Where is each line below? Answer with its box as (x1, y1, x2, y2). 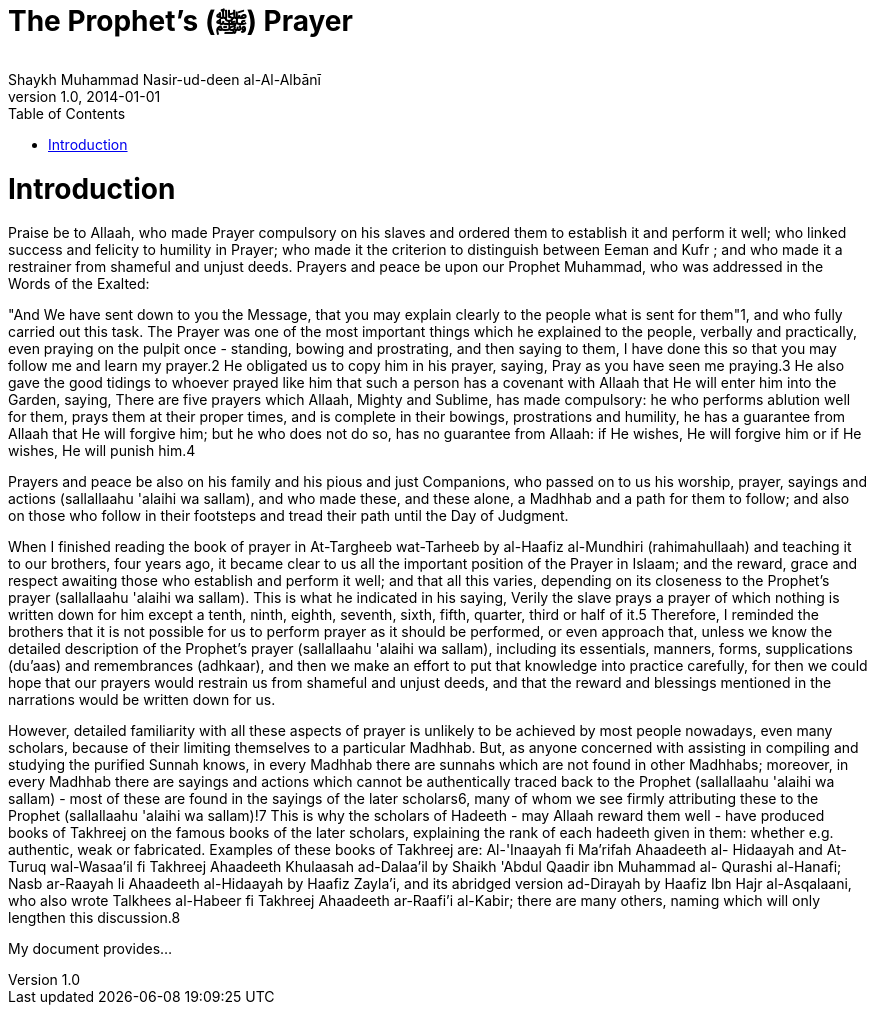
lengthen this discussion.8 (8, 909, 181, 927)
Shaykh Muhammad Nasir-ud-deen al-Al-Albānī (8, 70, 321, 88)
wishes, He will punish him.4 (8, 442, 196, 460)
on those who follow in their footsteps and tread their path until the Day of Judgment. (8, 507, 569, 525)
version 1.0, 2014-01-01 (8, 87, 161, 105)
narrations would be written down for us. (8, 691, 276, 709)
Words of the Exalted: (8, 275, 150, 293)
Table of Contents (8, 104, 126, 122)
